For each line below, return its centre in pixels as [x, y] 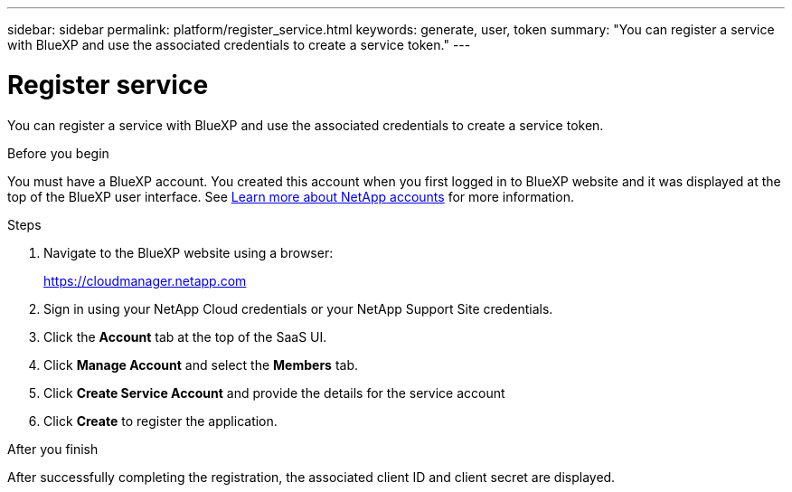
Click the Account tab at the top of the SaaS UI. [185, 336]
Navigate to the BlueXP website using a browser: [189, 252]
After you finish [53, 449]
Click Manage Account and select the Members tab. [201, 364]
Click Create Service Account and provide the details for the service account [274, 393]
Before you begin [58, 153]
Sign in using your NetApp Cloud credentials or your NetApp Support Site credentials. [298, 308]
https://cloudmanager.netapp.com [145, 280]
